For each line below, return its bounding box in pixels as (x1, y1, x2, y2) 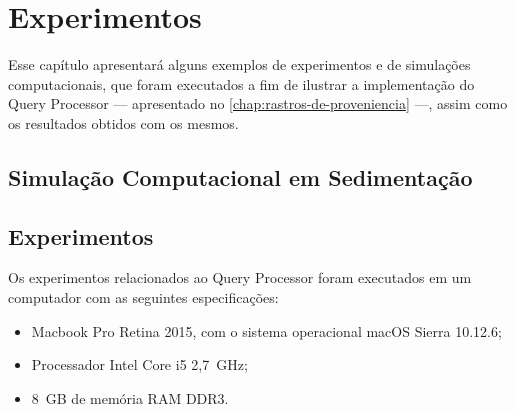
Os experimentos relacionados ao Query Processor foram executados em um (8, 267, 472, 288)
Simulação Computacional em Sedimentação (8, 161, 473, 192)
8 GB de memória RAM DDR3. (31, 387, 229, 408)
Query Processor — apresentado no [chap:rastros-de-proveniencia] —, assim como (8, 93, 508, 114)
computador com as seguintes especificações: (8, 287, 279, 308)
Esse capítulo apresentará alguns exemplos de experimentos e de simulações (8, 54, 471, 75)
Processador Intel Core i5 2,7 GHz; (31, 354, 248, 375)
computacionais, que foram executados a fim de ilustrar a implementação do (8, 73, 475, 94)
